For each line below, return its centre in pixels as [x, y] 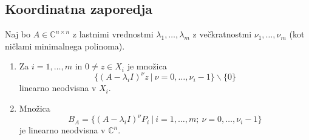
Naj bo [18, 34]
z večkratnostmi [222, 34]
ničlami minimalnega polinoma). [65, 46]
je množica [147, 66]
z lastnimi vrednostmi [113, 34]
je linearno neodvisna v [62, 130]
